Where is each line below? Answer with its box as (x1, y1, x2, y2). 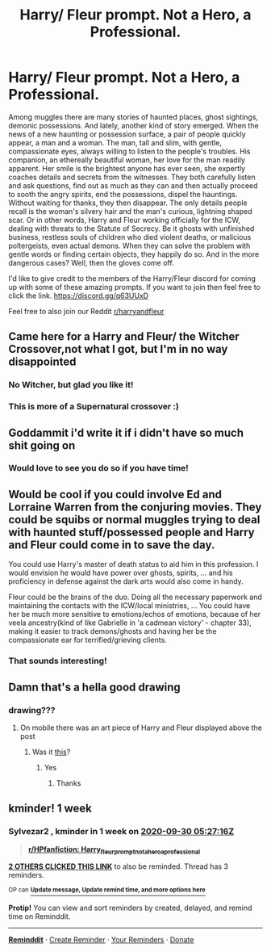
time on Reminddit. (8, 912, 71, 921)
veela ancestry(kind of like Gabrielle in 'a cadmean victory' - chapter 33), (8, 618, 252, 627)
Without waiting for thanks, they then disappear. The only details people (8, 198, 248, 208)
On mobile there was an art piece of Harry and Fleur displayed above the (19, 723, 262, 732)
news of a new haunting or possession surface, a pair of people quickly (8, 129, 246, 139)
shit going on (8, 438, 76, 452)
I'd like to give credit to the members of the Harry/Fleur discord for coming (8, 273, 256, 283)
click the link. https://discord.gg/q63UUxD (8, 291, 149, 300)
